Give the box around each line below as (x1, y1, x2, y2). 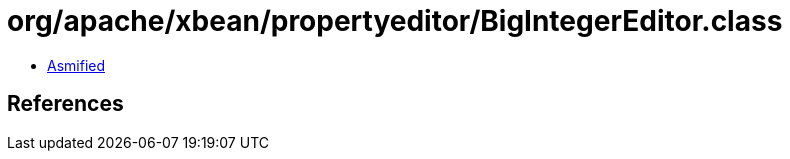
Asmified (47, 56, 106, 74)
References (7, 91, 124, 117)
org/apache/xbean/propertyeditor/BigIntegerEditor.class (7, 4, 783, 38)
